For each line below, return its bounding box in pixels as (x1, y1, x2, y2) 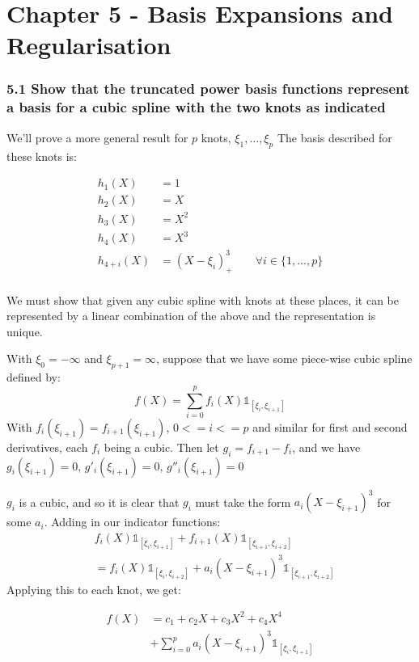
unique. (6, 323, 43, 339)
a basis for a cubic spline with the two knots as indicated (6, 97, 386, 117)
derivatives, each (6, 438, 88, 455)
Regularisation (6, 28, 171, 61)
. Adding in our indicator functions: (44, 513, 221, 530)
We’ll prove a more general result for (6, 129, 188, 145)
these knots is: (6, 147, 77, 164)
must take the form (195, 493, 291, 510)
